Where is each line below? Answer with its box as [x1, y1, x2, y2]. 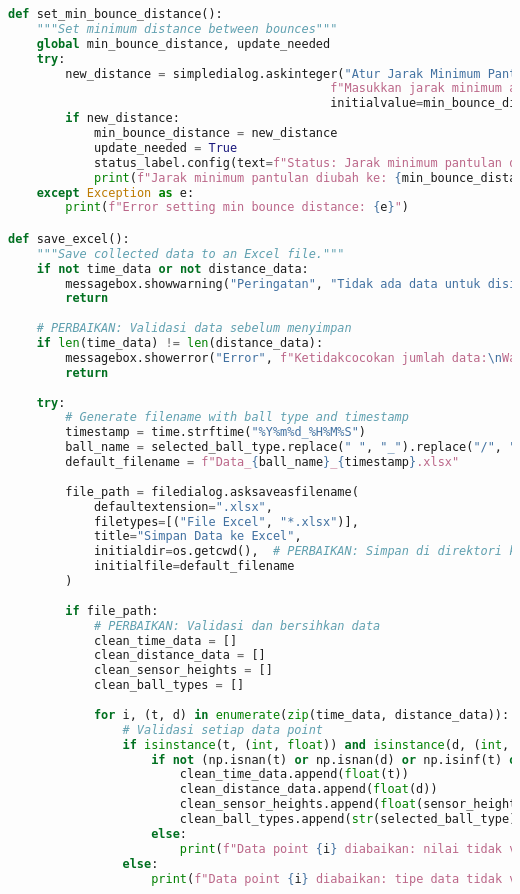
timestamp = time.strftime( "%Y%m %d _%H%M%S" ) [65, 425, 366, 440]
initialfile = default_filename [93, 559, 295, 574]
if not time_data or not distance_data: [36, 261, 309, 276]
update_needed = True [93, 140, 238, 155]
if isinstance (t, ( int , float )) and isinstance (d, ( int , [122, 737, 510, 752]
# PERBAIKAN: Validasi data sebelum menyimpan [36, 321, 352, 336]
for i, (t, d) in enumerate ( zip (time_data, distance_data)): [93, 707, 510, 722]
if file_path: [65, 603, 159, 618]
